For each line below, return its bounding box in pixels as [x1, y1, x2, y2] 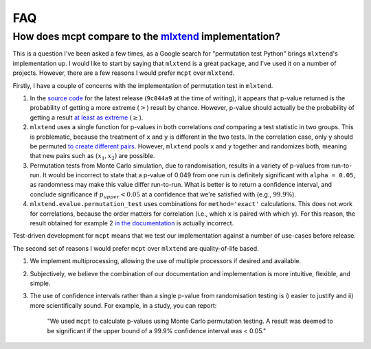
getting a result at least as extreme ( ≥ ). [30, 113, 144, 122]
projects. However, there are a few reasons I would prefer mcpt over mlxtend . [12, 69, 235, 77]
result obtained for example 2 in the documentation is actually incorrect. [30, 219, 234, 227]
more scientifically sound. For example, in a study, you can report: [30, 301, 217, 309]
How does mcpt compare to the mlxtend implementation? [12, 30, 281, 43]
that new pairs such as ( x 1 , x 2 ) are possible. [30, 152, 155, 161]
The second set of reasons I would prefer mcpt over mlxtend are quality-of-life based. [12, 244, 259, 252]
